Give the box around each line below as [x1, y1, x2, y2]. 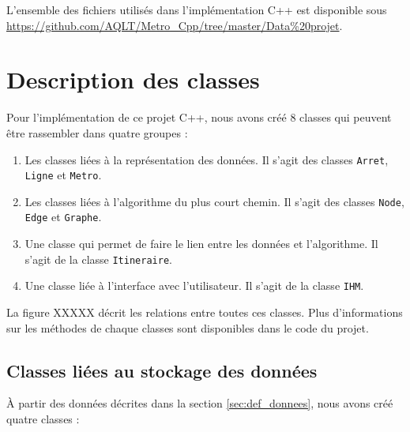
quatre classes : [6, 411, 80, 427]
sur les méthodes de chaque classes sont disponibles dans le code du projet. [6, 319, 369, 336]
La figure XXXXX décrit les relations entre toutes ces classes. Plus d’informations [6, 304, 403, 321]
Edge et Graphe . [24, 208, 102, 225]
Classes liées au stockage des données [6, 358, 318, 382]
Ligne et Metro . [24, 167, 102, 183]
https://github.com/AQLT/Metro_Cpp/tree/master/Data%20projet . [6, 17, 343, 33]
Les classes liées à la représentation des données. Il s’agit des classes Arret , [24, 151, 389, 167]
